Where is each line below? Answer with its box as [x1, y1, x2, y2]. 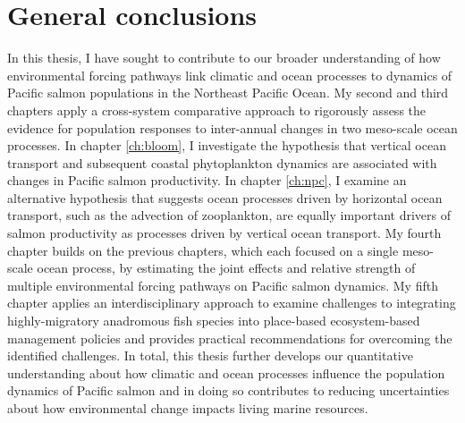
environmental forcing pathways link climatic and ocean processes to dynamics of [7, 65, 452, 84]
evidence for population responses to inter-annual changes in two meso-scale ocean [7, 118, 458, 137]
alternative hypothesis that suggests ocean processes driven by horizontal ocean [7, 188, 443, 207]
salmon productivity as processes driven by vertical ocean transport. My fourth [7, 224, 442, 242]
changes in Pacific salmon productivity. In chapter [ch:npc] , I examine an [7, 171, 407, 190]
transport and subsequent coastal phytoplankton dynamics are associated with [7, 153, 437, 172]
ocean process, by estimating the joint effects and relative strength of [37, 258, 416, 277]
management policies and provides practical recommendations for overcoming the [7, 328, 452, 347]
